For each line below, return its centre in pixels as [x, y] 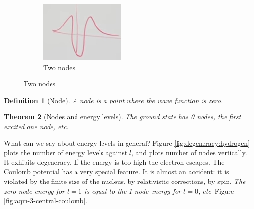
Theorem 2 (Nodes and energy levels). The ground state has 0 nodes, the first [123, 117]
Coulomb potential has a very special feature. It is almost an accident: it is [116, 171]
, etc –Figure [216, 191]
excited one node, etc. [36, 126]
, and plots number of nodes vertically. [189, 152]
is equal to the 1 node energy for [133, 191]
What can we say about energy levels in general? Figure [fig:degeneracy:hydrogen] [127, 143]
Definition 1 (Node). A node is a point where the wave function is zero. [114, 100]
